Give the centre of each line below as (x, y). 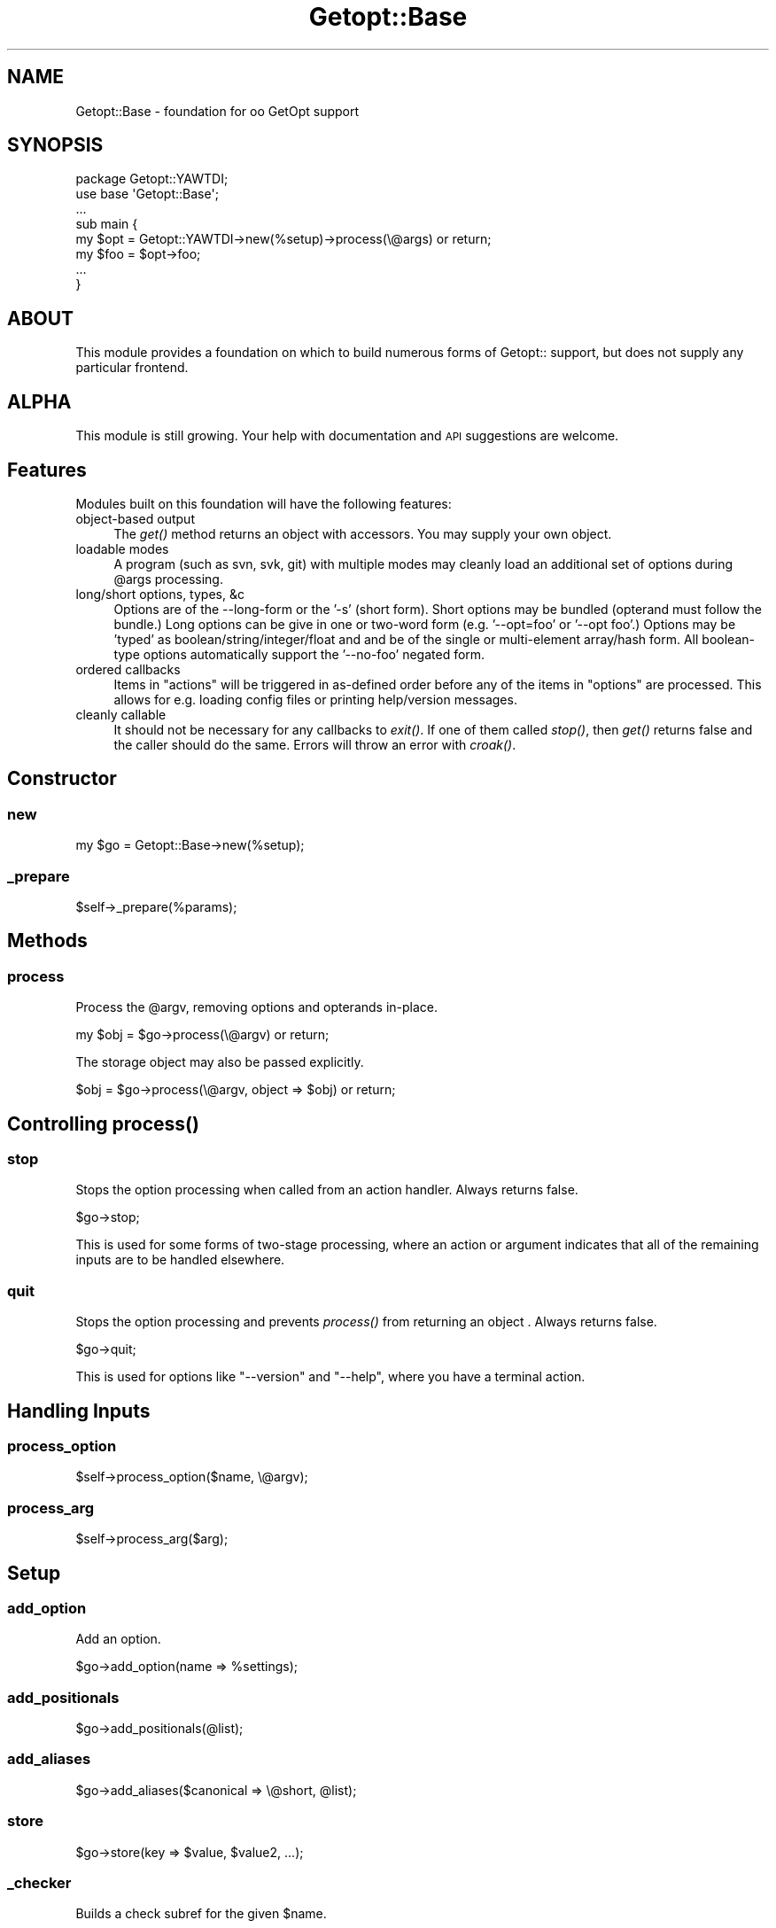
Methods (47, 941)
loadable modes (122, 548)
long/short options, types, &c (160, 594)
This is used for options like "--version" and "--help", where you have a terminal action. (330, 1377)
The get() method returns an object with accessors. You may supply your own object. (363, 533)
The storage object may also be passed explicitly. (220, 1062)
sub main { (107, 224)
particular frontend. (132, 368)
